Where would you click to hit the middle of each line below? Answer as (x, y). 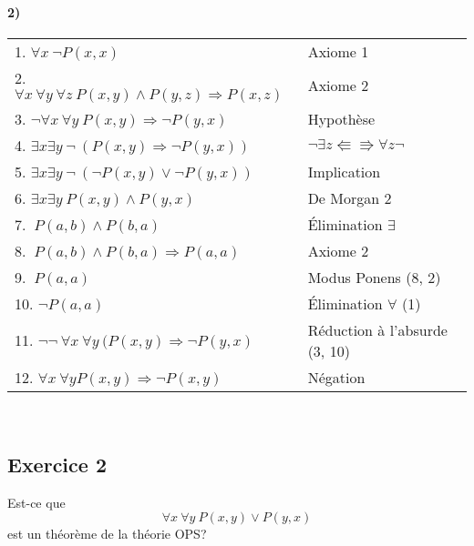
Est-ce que (36, 502)
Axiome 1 (338, 51)
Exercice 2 (57, 464)
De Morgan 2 (350, 197)
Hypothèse (341, 118)
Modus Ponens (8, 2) (374, 277)
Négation (336, 377)
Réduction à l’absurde (377, 329)
